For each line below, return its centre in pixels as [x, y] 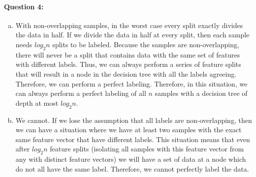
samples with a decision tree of [201, 93]
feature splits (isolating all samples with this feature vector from [147, 149]
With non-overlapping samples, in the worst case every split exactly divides [129, 25]
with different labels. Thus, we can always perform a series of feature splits [128, 64]
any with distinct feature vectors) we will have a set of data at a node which [131, 159]
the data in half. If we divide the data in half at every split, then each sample [132, 35]
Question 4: [24, 6]
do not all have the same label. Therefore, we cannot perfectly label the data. [132, 168]
